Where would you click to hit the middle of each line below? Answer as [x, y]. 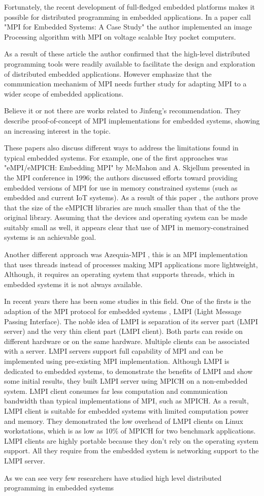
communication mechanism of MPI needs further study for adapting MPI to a [125, 84]
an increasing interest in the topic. [57, 130]
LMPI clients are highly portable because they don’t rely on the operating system [131, 440]
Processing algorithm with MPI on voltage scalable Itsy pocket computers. [120, 36]
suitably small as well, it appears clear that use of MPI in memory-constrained [126, 227]
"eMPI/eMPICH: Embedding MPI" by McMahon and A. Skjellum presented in [127, 167]
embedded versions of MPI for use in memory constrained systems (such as [121, 187]
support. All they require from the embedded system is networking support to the [131, 451]
